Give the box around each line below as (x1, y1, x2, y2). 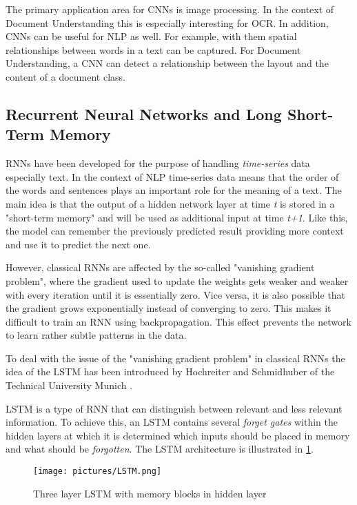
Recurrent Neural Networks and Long (6, 103, 282, 124)
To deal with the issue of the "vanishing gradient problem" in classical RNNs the (6, 350, 345, 365)
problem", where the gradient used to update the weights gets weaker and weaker (6, 273, 349, 288)
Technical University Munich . (6, 378, 133, 393)
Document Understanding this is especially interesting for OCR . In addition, (6, 15, 329, 30)
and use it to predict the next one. (6, 237, 151, 251)
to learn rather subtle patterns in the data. (6, 328, 187, 342)
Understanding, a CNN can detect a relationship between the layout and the (6, 56, 329, 70)
